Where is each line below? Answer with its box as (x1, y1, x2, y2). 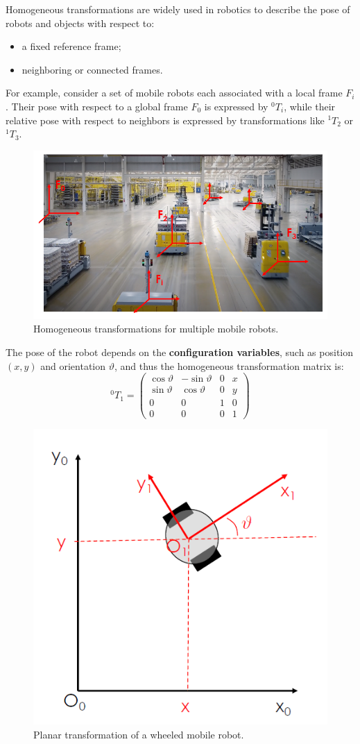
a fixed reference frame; (22, 39, 121, 53)
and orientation (40, 358, 106, 373)
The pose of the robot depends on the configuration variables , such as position (6, 344, 354, 359)
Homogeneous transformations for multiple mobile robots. (33, 321, 279, 336)
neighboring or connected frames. (22, 62, 163, 76)
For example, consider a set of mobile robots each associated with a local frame (6, 85, 343, 100)
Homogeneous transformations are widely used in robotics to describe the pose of (6, 2, 350, 16)
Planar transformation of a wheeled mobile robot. (33, 727, 244, 741)
